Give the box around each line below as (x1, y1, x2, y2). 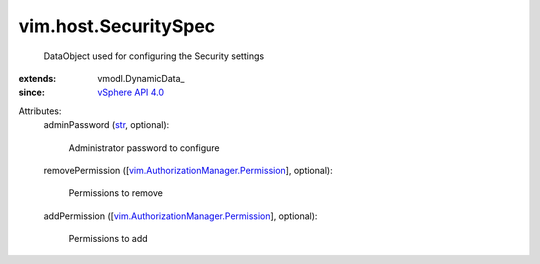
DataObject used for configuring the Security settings (43, 50, 265, 62)
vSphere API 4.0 (97, 86, 165, 99)
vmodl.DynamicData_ (97, 72, 185, 84)
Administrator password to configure (68, 141, 220, 154)
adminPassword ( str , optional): (43, 119, 170, 131)
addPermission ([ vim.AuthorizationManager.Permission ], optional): (43, 210, 318, 222)
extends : (18, 72, 57, 84)
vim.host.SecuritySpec (18, 15, 216, 37)
